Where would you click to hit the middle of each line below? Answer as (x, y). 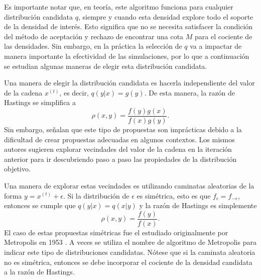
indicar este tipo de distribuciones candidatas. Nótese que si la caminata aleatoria (130, 252)
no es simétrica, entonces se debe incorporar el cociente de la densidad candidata (128, 262)
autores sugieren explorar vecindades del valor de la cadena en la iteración (118, 149)
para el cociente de (224, 36)
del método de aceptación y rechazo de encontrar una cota (94, 36)
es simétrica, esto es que (174, 195)
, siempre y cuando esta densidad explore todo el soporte (166, 16)
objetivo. (17, 169)
